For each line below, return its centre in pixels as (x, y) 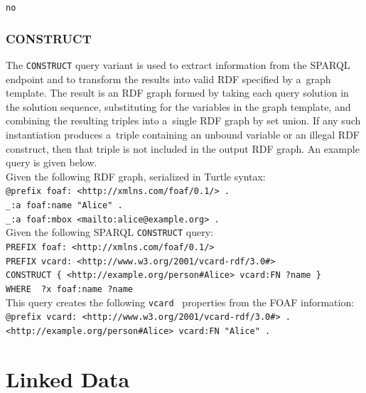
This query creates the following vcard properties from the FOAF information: (180, 302)
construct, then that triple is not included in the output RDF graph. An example (183, 148)
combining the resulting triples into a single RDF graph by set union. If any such (183, 120)
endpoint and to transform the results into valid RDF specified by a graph (168, 79)
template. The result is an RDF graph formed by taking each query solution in (177, 93)
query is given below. (52, 162)
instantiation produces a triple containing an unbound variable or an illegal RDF (183, 134)
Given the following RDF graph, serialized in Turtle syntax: (136, 176)
